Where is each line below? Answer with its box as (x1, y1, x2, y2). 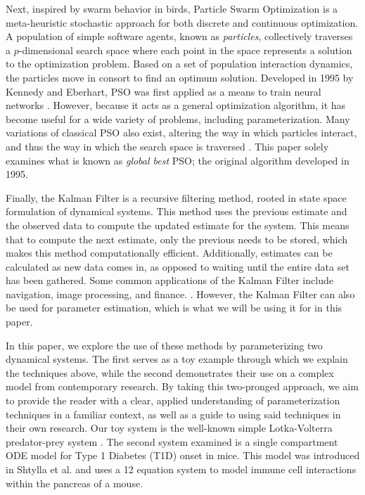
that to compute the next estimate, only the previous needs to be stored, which (6, 231, 348, 246)
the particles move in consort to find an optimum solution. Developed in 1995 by (6, 70, 354, 84)
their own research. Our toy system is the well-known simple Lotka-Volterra (6, 420, 333, 435)
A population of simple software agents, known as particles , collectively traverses (6, 29, 353, 44)
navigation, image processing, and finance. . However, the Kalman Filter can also (6, 286, 355, 301)
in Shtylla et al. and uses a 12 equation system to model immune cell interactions (6, 462, 357, 476)
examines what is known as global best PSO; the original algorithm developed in (6, 153, 350, 167)
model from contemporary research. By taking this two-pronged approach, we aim (6, 379, 359, 394)
